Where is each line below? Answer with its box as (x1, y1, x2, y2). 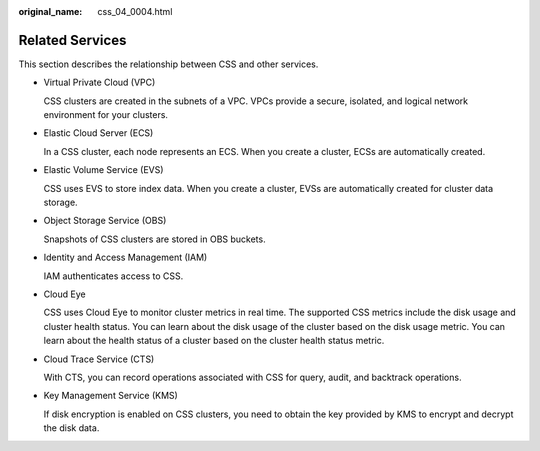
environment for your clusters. (43, 109, 169, 121)
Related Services (18, 31, 127, 49)
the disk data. (43, 422, 100, 434)
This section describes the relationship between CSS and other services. (18, 58, 319, 70)
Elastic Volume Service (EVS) (43, 164, 164, 176)
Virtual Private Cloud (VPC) (43, 76, 156, 89)
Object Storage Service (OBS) (43, 215, 167, 227)
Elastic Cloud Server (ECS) (43, 127, 154, 139)
